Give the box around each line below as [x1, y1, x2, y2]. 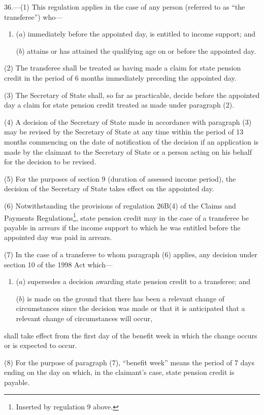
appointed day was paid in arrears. [4, 232, 112, 243]
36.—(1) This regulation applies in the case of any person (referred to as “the [4, 2, 245, 12]
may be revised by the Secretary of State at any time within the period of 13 [4, 126, 244, 137]
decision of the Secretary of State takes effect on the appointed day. [4, 183, 214, 194]
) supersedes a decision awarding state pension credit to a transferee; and [22, 276, 250, 287]
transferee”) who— [4, 11, 63, 22]
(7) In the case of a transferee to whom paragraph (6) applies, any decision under [4, 249, 257, 259]
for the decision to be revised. [4, 156, 96, 167]
